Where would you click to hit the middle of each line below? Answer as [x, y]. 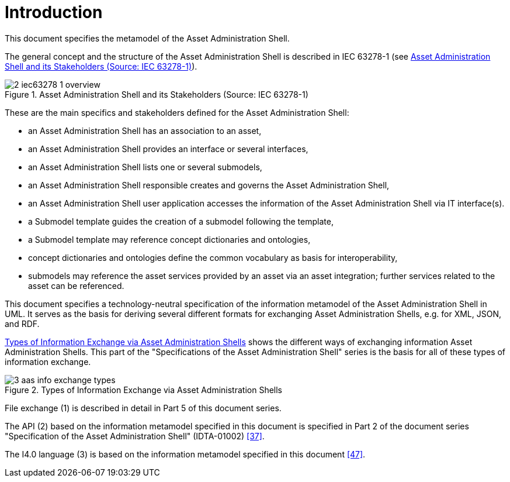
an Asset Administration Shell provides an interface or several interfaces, [168, 149]
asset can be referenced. [76, 285]
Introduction [54, 12]
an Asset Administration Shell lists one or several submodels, [145, 167]
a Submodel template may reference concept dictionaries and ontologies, [169, 239]
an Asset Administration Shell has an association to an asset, [145, 130]
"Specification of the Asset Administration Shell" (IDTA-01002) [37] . [135, 436]
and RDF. [22, 323]
